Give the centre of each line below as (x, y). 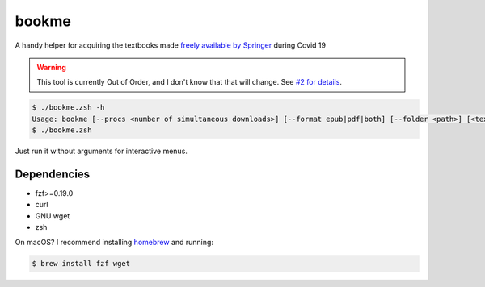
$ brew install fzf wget (81, 263)
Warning (51, 67)
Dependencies (53, 174)
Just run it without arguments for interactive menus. (101, 151)
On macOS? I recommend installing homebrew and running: (114, 242)
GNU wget (53, 216)
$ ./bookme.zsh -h (68, 108)
